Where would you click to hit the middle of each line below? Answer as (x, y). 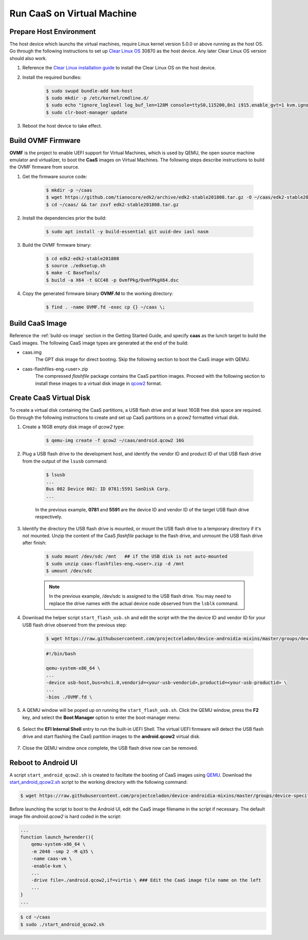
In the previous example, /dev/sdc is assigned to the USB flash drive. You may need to (140, 596)
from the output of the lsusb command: (65, 461)
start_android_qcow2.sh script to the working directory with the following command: (99, 782)
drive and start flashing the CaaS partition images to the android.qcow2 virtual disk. (111, 736)
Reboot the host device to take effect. (62, 125)
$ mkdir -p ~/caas (69, 190)
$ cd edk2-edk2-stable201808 (83, 259)
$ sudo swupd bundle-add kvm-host (89, 91)
